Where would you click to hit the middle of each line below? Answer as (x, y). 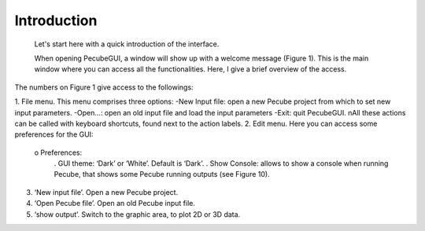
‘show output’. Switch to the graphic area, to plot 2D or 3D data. (137, 214)
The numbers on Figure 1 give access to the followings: (104, 87)
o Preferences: (58, 152)
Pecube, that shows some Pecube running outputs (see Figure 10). (162, 174)
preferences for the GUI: (54, 134)
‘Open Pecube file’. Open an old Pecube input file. (115, 203)
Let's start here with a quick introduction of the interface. (127, 44)
